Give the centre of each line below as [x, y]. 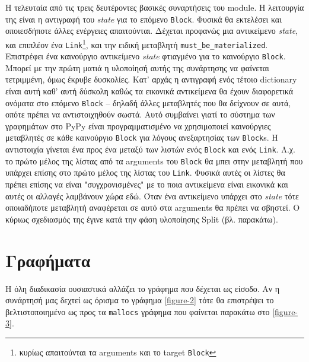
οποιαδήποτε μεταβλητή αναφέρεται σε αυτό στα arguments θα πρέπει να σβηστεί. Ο [153, 207]
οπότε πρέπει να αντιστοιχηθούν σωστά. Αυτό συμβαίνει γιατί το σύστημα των [140, 114]
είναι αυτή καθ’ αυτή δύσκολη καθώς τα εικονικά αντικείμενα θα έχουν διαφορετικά [149, 91]
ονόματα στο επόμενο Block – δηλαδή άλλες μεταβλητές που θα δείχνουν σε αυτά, [148, 102]
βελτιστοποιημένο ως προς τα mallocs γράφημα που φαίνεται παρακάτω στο [138, 311]
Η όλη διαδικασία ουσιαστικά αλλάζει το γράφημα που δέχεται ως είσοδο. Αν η [143, 288]
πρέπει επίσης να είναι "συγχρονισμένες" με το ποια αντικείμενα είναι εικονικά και [147, 184]
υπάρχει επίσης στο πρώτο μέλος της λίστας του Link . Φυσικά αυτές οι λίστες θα [145, 172]
